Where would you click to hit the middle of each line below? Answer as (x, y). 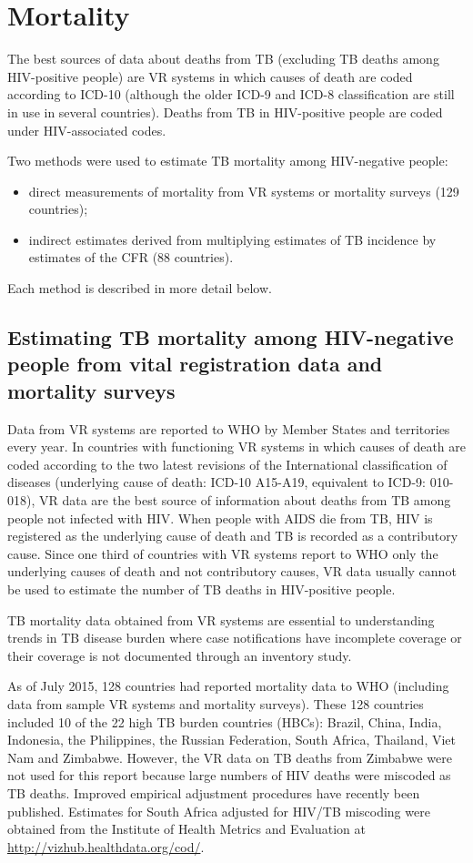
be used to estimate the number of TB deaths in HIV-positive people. (201, 589)
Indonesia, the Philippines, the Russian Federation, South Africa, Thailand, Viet (231, 740)
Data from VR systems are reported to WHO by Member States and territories (229, 428)
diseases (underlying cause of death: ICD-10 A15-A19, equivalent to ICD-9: (216, 482)
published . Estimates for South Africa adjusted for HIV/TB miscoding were (219, 811)
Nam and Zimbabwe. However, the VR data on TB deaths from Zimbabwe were (230, 757)
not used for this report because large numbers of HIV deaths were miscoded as (229, 775)
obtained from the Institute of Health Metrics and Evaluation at (187, 829)
